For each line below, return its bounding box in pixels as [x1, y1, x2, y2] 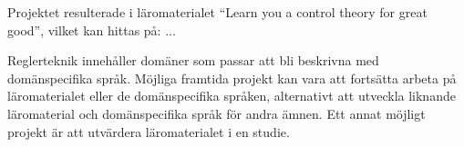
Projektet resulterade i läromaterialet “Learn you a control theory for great [7, 3, 428, 21]
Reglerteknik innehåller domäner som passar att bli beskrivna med [7, 51, 379, 70]
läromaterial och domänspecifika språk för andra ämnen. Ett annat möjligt [7, 103, 426, 122]
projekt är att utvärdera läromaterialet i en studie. [7, 122, 290, 141]
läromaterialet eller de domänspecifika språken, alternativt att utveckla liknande [7, 86, 456, 105]
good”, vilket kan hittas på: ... [7, 20, 176, 39]
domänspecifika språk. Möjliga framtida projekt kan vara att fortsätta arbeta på [7, 68, 457, 87]
